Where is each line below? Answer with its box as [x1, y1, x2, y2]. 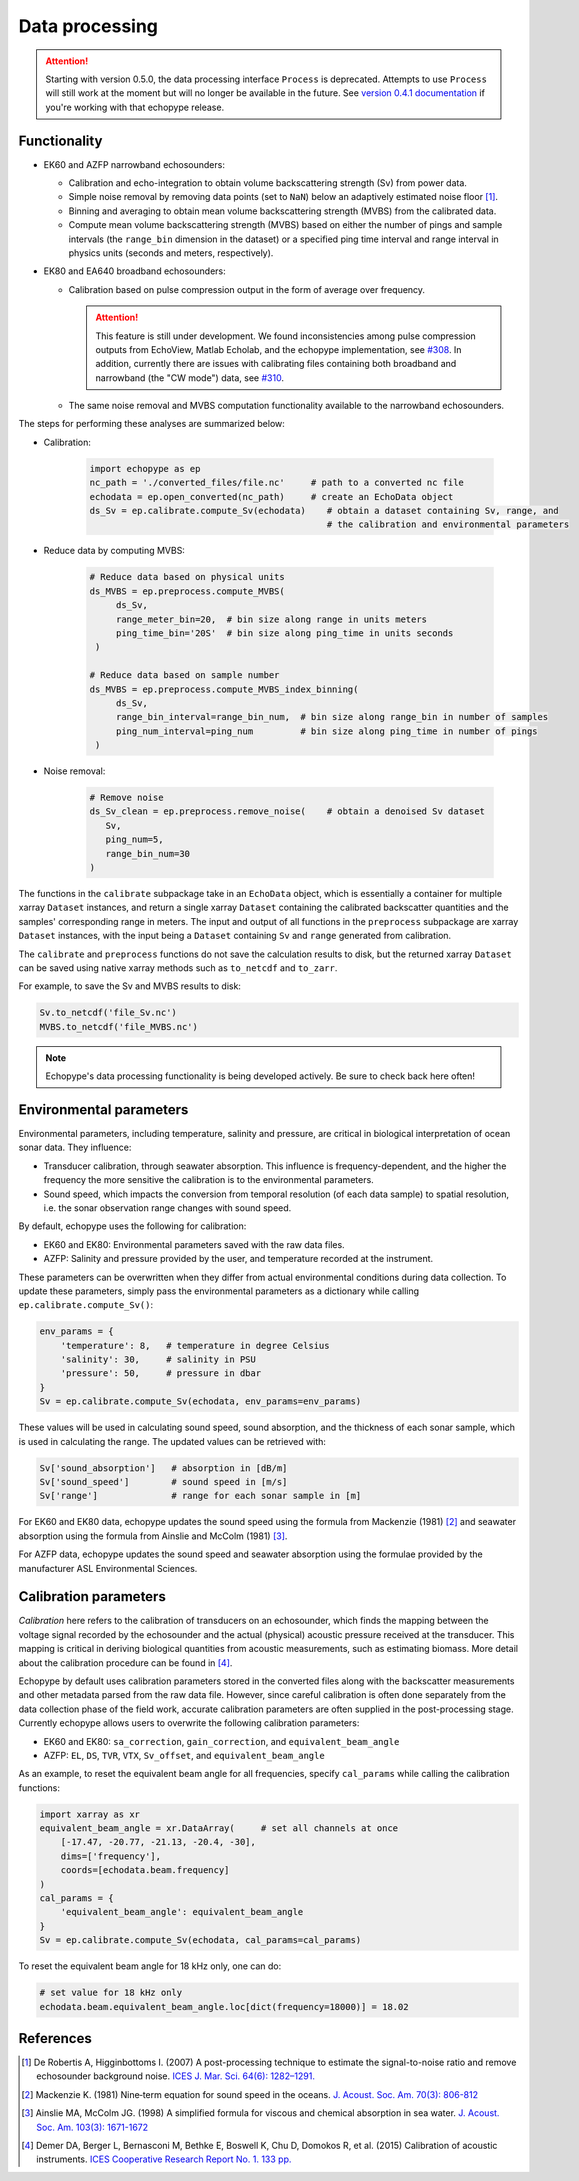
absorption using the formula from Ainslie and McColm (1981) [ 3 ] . [18, 1530, 288, 1542]
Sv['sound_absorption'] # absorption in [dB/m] [39, 1462, 288, 1474]
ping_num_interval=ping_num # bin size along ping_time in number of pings [115, 725, 539, 737]
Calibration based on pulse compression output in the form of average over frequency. [68, 283, 425, 295]
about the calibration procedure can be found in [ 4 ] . [18, 1656, 233, 1669]
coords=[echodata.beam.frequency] [60, 1865, 230, 1876]
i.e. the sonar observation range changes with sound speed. [43, 1201, 292, 1214]
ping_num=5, [105, 834, 164, 845]
